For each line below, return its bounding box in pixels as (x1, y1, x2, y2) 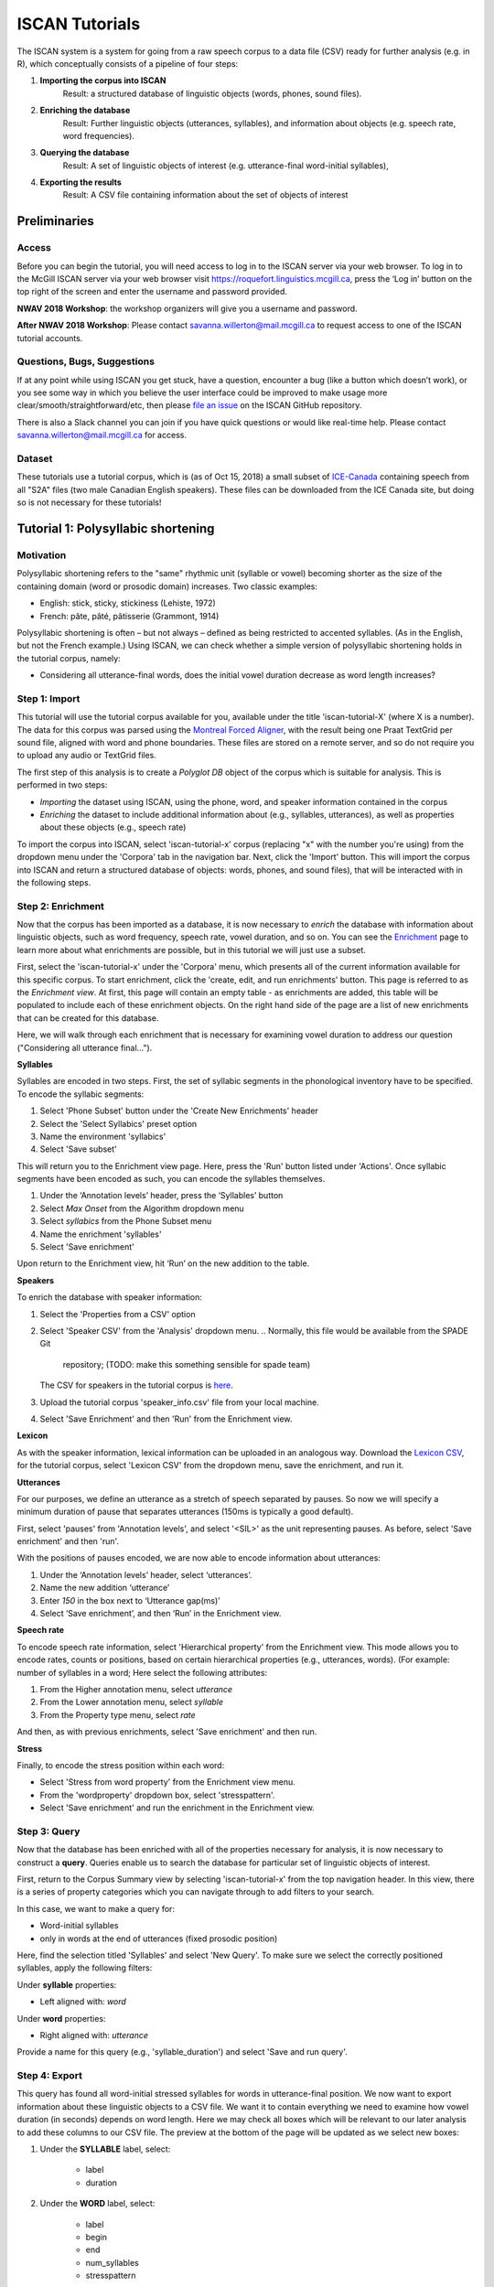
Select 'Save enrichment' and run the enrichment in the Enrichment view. (39, 1802, 315, 1813)
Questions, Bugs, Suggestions (16, 355, 156, 368)
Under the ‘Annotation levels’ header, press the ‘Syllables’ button (39, 1190, 284, 1201)
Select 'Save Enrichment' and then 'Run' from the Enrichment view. (39, 1413, 293, 1424)
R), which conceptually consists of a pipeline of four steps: (16, 58, 239, 69)
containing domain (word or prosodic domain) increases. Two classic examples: (16, 581, 318, 592)
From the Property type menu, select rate (39, 1709, 196, 1720)
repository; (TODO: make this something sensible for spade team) (62, 1358, 311, 1369)
